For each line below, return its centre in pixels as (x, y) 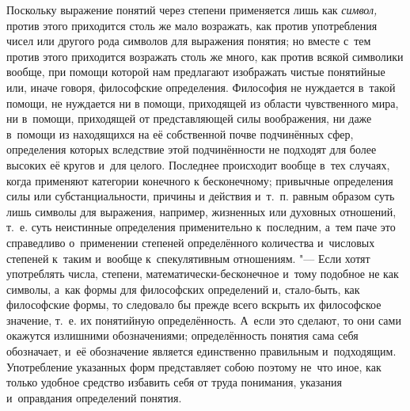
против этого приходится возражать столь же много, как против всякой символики (205, 56)
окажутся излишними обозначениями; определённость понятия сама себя (182, 335)
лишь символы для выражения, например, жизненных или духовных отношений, (201, 211)
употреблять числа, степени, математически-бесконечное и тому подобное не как (203, 274)
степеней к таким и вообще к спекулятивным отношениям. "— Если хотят (188, 258)
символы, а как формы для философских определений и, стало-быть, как (183, 289)
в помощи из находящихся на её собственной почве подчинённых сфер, (180, 133)
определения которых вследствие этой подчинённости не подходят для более (192, 149)
